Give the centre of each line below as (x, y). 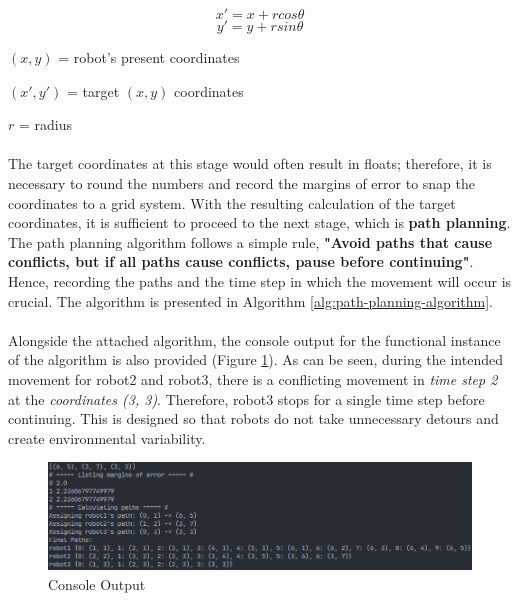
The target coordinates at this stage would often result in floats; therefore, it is (250, 163)
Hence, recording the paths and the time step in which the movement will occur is (260, 280)
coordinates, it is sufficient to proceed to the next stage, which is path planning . (259, 222)
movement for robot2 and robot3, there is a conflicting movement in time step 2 (253, 378)
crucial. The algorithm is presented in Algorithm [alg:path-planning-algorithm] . (250, 300)
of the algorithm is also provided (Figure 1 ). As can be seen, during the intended (255, 359)
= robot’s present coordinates (149, 57)
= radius (45, 124)
